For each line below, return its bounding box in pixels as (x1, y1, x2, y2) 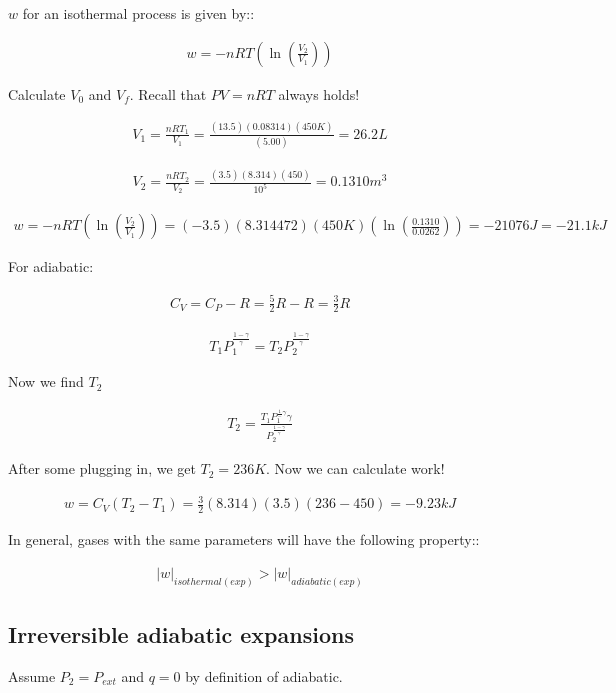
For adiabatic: (8, 256, 94, 277)
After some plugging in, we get (8, 458, 196, 479)
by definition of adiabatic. (185, 665, 343, 686)
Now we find (8, 371, 84, 392)
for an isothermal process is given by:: (22, 3, 255, 23)
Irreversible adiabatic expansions (8, 619, 354, 650)
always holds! (278, 83, 360, 104)
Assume (8, 665, 56, 686)
